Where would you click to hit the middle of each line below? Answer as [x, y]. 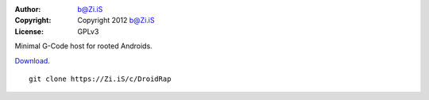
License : [29, 31]
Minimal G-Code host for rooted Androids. [83, 46]
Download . [33, 60]
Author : [28, 9]
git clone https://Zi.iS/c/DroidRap [100, 79]
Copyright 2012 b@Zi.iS [116, 21]
